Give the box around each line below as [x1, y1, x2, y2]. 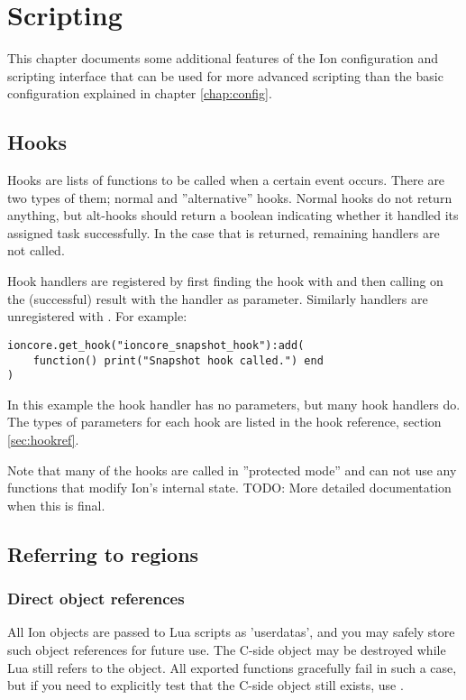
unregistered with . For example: [7, 307, 187, 326]
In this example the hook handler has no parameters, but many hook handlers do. [7, 394, 461, 413]
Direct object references [7, 587, 185, 610]
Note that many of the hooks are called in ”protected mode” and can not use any [7, 460, 457, 479]
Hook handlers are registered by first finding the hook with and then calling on [7, 272, 443, 290]
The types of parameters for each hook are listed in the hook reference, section [7, 412, 442, 431]
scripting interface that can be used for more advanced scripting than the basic [7, 66, 443, 85]
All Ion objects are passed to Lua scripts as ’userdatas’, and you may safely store [7, 622, 455, 641]
